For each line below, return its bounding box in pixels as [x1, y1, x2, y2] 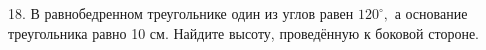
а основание [394, 3, 468, 23]
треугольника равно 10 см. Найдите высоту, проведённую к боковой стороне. [8, 22, 479, 43]
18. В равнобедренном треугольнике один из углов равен [8, 3, 354, 23]
